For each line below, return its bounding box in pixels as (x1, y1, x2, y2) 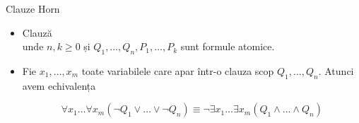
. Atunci (318, 63, 354, 78)
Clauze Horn (6, 1, 60, 16)
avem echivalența (22, 78, 96, 93)
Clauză (22, 25, 52, 40)
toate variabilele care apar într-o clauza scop (81, 63, 274, 78)
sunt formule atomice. (180, 39, 275, 54)
